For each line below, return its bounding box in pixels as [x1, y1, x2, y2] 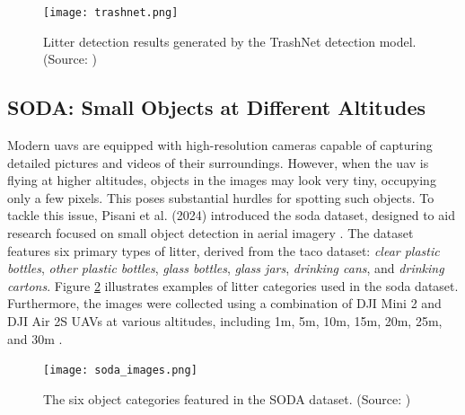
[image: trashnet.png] [43, 6, 179, 19]
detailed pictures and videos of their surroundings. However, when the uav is [7, 153, 429, 172]
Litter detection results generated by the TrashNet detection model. [43, 31, 417, 50]
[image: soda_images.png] [43, 364, 197, 377]
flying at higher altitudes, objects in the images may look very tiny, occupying [7, 171, 436, 190]
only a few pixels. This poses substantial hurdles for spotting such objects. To [7, 188, 434, 207]
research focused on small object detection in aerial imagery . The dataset [7, 224, 414, 243]
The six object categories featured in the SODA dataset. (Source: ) [43, 389, 411, 408]
